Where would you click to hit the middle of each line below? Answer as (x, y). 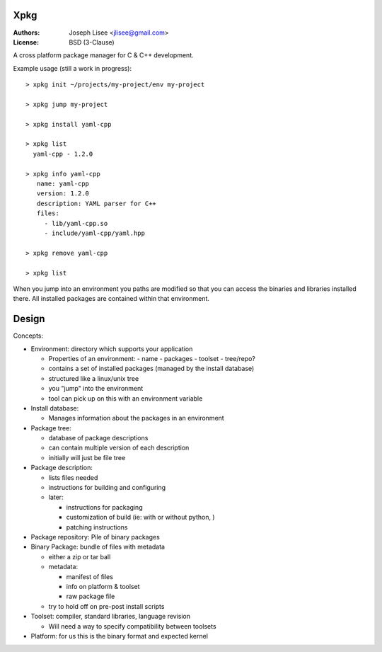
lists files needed (73, 477)
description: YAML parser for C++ (97, 203)
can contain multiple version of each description (119, 448)
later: (56, 497)
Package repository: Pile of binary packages (95, 537)
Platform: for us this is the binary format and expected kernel (120, 636)
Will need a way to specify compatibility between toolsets (132, 626)
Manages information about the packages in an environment (136, 418)
